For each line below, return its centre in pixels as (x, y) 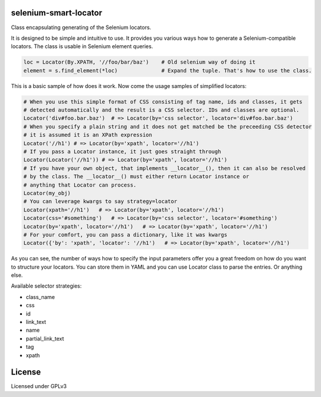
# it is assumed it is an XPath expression (88, 135)
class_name (40, 297)
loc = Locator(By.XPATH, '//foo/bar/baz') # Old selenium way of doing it (139, 62)
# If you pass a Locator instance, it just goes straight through (122, 151)
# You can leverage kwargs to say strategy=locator (100, 201)
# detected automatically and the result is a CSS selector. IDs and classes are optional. (161, 110)
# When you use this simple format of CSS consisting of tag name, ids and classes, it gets (163, 102)
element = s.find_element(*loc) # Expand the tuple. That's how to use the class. (168, 70)
